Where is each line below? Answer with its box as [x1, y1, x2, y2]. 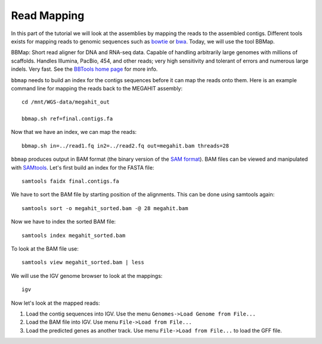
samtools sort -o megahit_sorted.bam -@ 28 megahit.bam [21, 205, 188, 211]
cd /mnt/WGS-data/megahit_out [21, 99, 110, 105]
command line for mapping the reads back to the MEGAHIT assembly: [11, 85, 183, 92]
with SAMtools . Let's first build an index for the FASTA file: [11, 164, 154, 171]
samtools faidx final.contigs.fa [21, 178, 119, 184]
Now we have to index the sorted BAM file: [11, 218, 116, 226]
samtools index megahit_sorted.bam [21, 232, 126, 239]
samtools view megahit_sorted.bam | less [21, 259, 144, 266]
